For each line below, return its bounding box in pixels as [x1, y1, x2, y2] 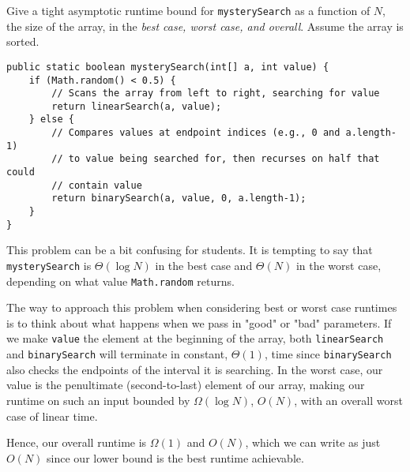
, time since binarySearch [264, 346, 392, 362]
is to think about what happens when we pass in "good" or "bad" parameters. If [6, 314, 392, 331]
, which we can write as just [245, 434, 381, 451]
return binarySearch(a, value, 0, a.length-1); [51, 193, 307, 204]
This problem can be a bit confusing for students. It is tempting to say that [6, 242, 373, 258]
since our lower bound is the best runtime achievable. [47, 449, 304, 466]
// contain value [51, 179, 142, 191]
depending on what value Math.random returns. [6, 272, 235, 289]
